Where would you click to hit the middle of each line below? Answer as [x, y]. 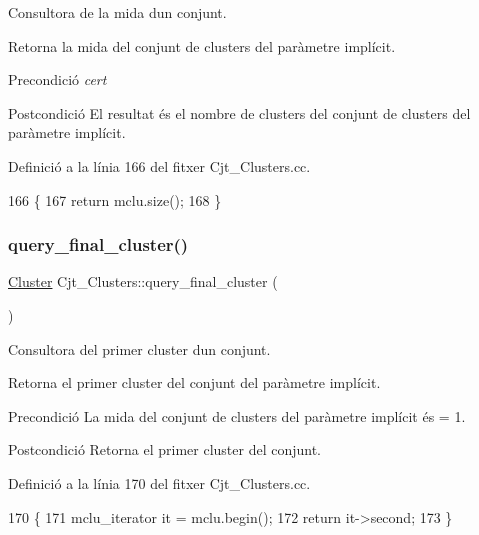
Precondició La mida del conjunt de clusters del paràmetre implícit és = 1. [237, 415]
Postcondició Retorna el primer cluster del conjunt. [164, 449]
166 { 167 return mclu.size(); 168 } [115, 199]
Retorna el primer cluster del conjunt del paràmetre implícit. [194, 382]
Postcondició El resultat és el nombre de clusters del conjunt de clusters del [239, 112]
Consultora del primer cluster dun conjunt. [139, 348]
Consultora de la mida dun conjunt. [117, 12]
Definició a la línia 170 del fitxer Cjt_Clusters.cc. [159, 482]
